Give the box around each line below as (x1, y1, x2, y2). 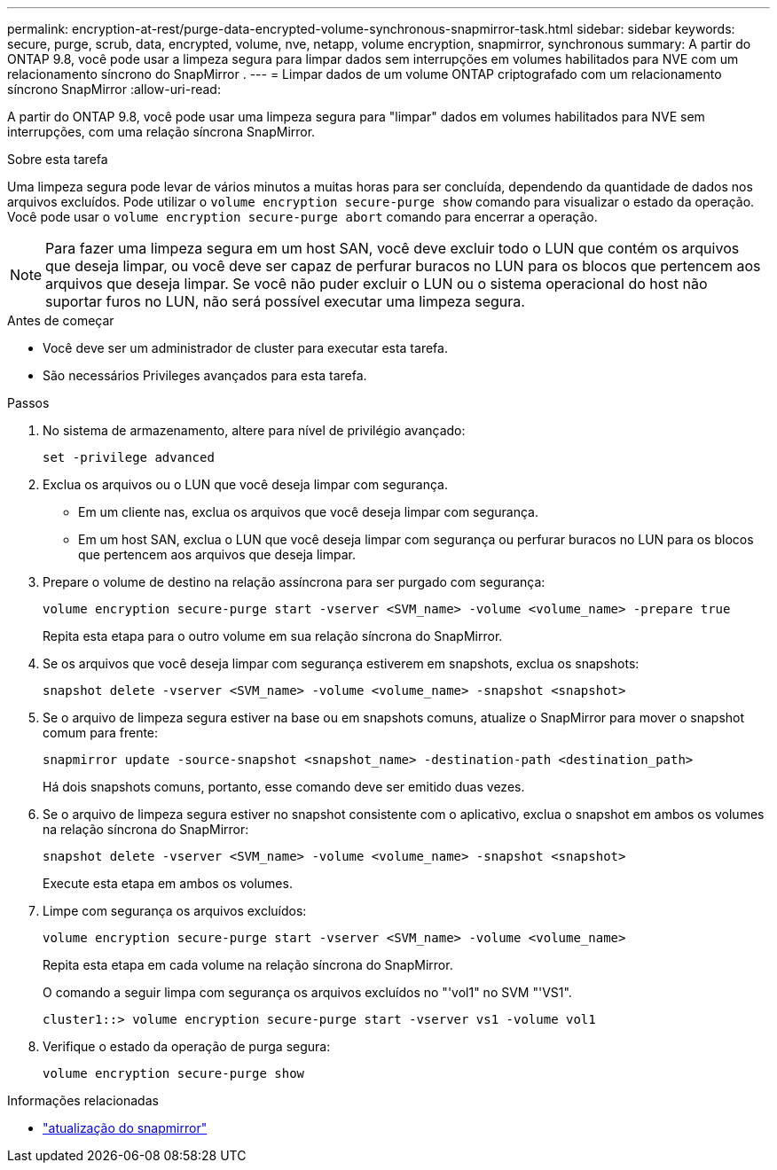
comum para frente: (43, 725, 159, 740)
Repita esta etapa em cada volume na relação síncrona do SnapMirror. (43, 957, 453, 972)
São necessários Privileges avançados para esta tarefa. (43, 368, 367, 383)
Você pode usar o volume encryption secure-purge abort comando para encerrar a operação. (7, 209, 598, 224)
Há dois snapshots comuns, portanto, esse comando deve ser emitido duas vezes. (43, 779, 525, 794)
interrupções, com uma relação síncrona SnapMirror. (7, 124, 316, 139)
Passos (7, 395, 50, 410)
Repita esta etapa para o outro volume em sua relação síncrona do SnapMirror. (43, 628, 503, 643)
